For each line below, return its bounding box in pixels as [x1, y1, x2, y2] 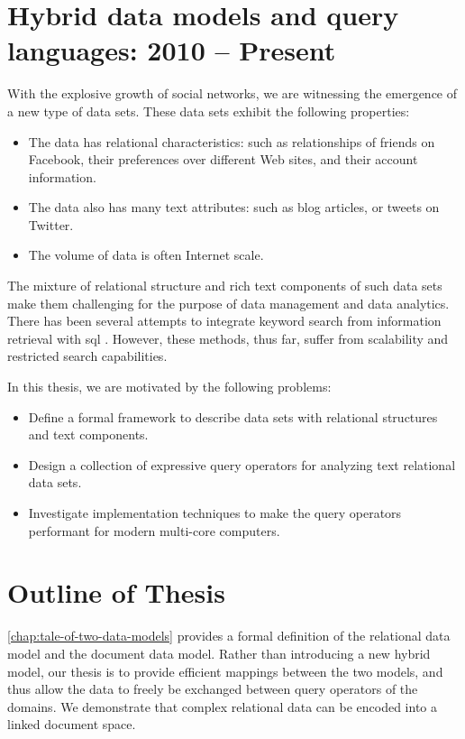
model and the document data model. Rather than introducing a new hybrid [7, 643, 431, 662]
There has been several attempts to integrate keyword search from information [7, 311, 442, 330]
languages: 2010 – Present [7, 32, 336, 69]
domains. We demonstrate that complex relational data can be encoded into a [7, 697, 438, 716]
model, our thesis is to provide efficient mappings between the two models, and [7, 661, 443, 680]
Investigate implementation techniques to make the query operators [28, 503, 402, 522]
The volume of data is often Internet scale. [28, 245, 264, 264]
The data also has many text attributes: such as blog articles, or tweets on [28, 198, 440, 217]
